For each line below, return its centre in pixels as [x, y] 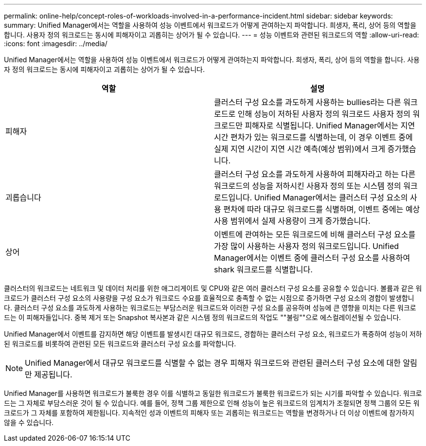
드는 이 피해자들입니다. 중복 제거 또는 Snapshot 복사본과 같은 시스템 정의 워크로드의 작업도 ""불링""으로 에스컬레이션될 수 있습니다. [203, 317]
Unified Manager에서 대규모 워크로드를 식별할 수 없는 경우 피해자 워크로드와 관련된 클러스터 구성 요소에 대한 [213, 363]
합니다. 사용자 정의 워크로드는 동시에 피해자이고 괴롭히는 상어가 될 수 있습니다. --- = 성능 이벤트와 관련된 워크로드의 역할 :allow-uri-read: [212, 35]
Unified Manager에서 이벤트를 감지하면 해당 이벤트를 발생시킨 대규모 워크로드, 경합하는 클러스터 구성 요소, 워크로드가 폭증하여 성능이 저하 [213, 334]
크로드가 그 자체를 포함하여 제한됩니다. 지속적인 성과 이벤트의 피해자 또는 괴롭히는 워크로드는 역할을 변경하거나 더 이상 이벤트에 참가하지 [209, 413]
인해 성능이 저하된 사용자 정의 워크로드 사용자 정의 [324, 114]
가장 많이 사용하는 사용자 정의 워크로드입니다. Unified [307, 246]
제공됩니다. [53, 375]
